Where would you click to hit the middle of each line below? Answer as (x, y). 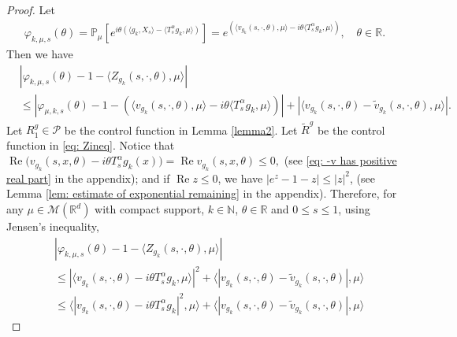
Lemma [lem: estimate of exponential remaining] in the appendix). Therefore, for (202, 193)
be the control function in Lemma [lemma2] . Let (181, 130)
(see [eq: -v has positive (340, 160)
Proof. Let (31, 9)
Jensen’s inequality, (53, 226)
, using (354, 209)
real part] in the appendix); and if (88, 178)
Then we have (40, 53)
